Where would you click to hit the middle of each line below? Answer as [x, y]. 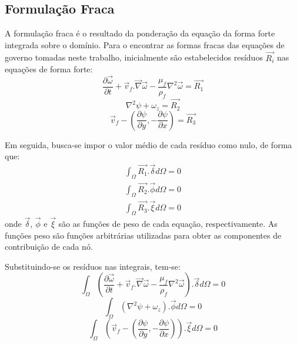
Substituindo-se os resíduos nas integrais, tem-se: [93, 266]
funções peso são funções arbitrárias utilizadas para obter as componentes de [143, 235]
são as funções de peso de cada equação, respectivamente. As [168, 224]
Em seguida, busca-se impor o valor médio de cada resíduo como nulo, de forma [148, 144]
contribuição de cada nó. [49, 247]
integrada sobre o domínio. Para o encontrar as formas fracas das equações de [145, 44]
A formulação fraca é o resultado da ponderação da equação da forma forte [140, 33]
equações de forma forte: [49, 69]
